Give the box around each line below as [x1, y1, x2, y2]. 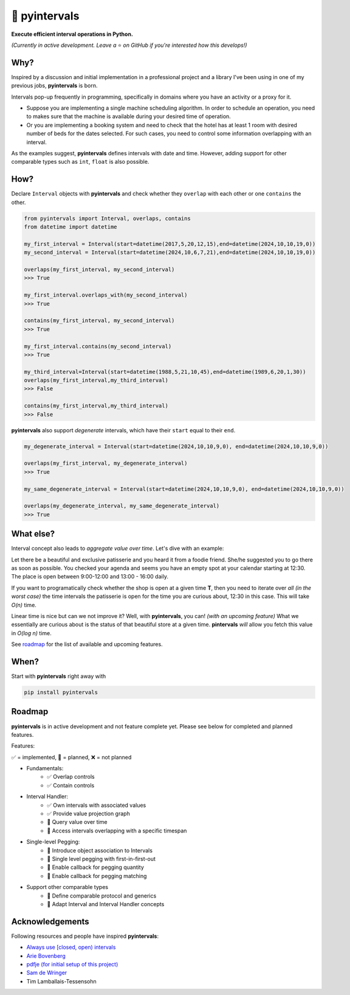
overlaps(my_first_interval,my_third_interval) [24, 377, 168, 384]
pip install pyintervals [24, 689, 98, 696]
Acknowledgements [11, 916, 89, 927]
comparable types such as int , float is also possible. [11, 158, 149, 166]
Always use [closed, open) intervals [26, 944, 116, 951]
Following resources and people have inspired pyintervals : [11, 932, 159, 940]
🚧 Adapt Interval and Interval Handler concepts [47, 900, 165, 907]
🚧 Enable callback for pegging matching [47, 872, 147, 879]
